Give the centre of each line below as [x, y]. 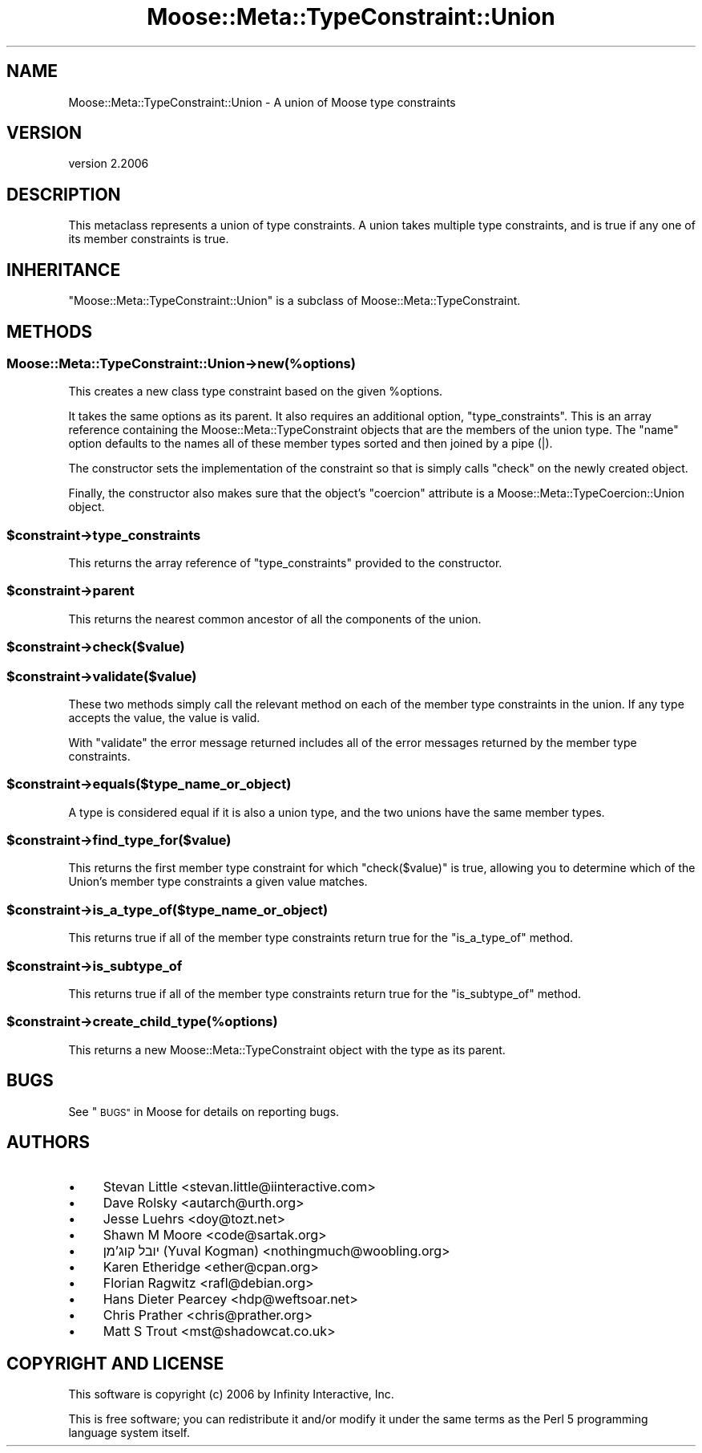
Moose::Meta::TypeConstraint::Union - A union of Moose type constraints [262, 102]
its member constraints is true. [149, 239]
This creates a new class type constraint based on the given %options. [256, 392]
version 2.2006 [109, 164]
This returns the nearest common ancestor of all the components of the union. [275, 619]
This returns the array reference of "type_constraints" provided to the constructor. [285, 563]
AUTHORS [48, 1142]
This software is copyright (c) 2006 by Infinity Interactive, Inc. [231, 1394]
